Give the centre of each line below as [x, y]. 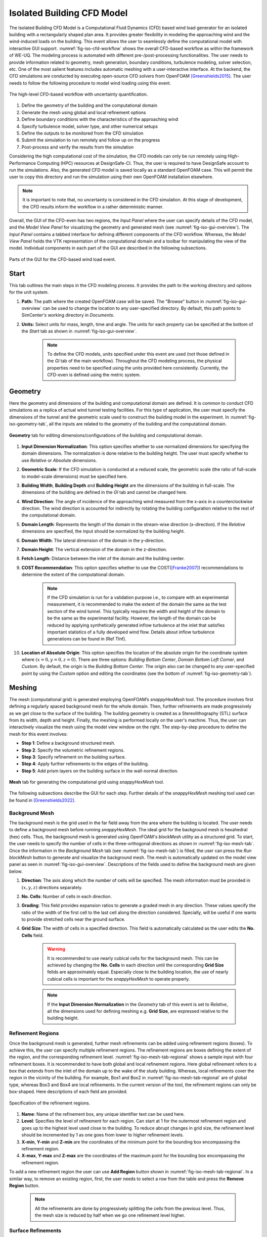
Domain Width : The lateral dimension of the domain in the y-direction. [93, 540]
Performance [22, 163]
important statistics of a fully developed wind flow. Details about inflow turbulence [131, 632]
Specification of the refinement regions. [50, 1103]
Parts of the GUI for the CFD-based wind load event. [63, 259]
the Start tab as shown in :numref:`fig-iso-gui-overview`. [79, 331]
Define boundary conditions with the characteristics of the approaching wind [100, 119]
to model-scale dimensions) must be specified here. [75, 476]
